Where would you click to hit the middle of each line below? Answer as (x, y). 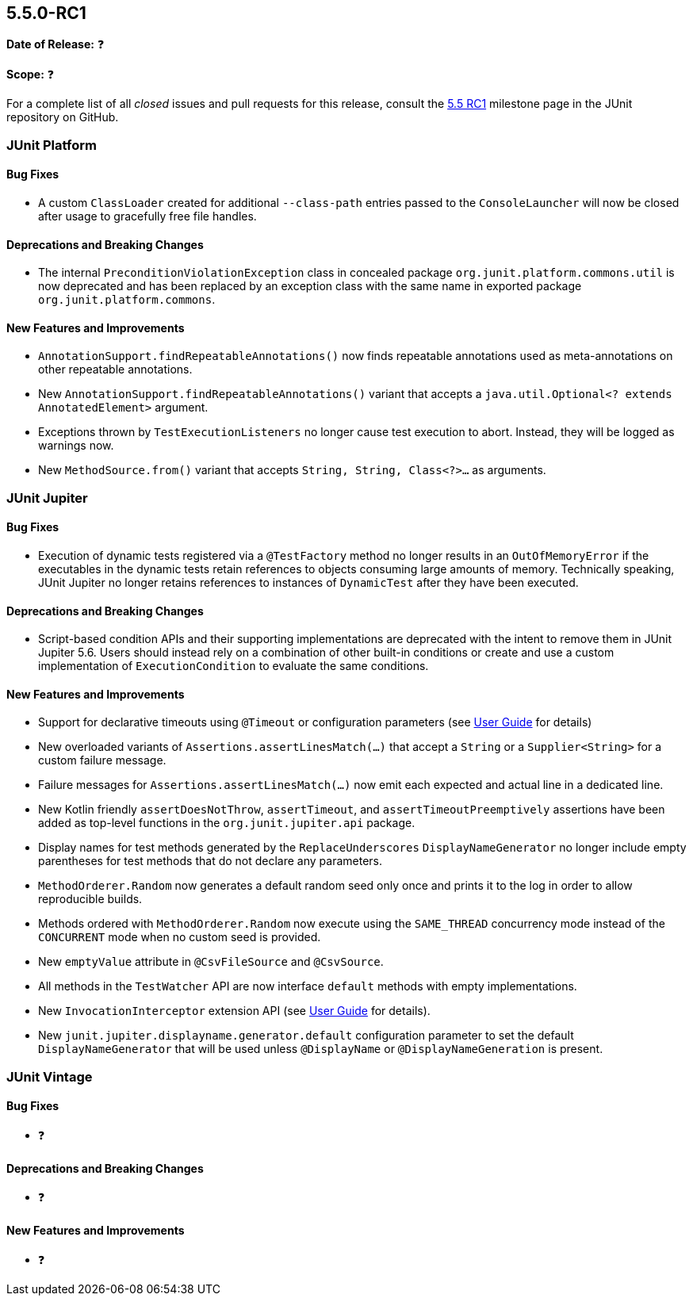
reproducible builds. (90, 899)
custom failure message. (102, 760)
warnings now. (76, 446)
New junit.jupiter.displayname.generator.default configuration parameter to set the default (306, 1036)
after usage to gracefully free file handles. (147, 216)
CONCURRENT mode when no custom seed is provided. (180, 937)
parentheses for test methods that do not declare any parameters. (211, 861)
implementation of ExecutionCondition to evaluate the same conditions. (234, 666)
